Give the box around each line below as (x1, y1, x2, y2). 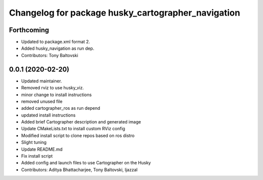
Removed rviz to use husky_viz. (21, 85, 84, 91)
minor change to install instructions (21, 92, 92, 98)
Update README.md (21, 146, 63, 152)
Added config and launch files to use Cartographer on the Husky (21, 160, 151, 166)
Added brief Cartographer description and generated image (21, 119, 141, 125)
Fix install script (21, 153, 53, 159)
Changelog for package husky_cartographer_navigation (9, 7, 241, 18)
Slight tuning (21, 140, 47, 145)
